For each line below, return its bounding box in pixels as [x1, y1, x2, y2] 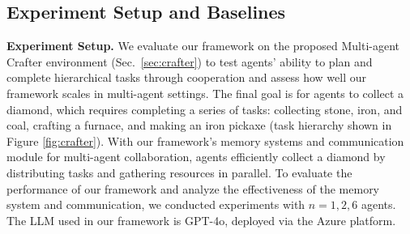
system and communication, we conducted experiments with [6, 196, 305, 213]
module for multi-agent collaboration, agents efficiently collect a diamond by [6, 148, 386, 165]
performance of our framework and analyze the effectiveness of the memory [6, 180, 380, 197]
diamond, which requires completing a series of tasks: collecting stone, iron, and [6, 100, 403, 117]
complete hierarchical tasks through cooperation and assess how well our [6, 69, 366, 86]
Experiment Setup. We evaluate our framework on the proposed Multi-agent [6, 37, 399, 54]
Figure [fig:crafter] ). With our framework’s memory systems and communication [6, 132, 404, 149]
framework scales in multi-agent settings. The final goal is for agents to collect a [6, 84, 404, 101]
